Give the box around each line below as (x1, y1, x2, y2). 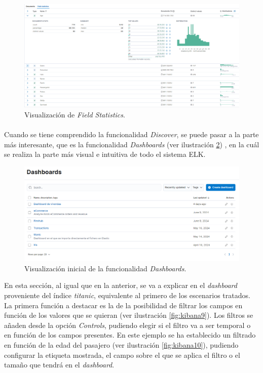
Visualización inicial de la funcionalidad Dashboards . (24, 263, 186, 273)
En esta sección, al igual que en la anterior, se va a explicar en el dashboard (4, 280, 237, 291)
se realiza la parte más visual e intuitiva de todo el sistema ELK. (4, 149, 206, 159)
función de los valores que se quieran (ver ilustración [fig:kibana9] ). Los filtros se (4, 310, 253, 320)
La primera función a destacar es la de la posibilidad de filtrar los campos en (4, 300, 243, 310)
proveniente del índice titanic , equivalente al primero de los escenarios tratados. (4, 290, 250, 301)
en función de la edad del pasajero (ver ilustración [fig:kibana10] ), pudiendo (4, 340, 239, 350)
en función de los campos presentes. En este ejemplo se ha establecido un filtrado (4, 329, 256, 340)
